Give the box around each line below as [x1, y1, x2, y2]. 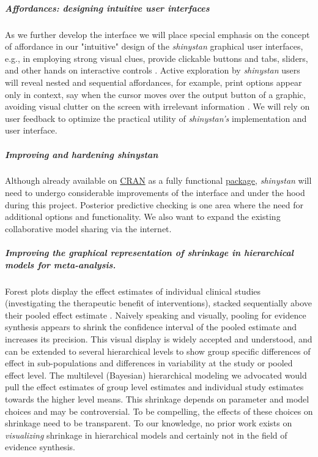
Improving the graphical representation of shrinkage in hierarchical [5, 246, 294, 259]
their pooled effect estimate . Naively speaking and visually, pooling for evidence [5, 308, 306, 321]
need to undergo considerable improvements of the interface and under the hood [5, 186, 305, 199]
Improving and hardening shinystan [5, 148, 158, 161]
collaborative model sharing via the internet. [5, 222, 172, 235]
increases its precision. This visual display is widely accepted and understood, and [5, 332, 312, 345]
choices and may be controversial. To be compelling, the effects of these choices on [5, 404, 313, 417]
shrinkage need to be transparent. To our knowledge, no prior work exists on [5, 417, 292, 429]
